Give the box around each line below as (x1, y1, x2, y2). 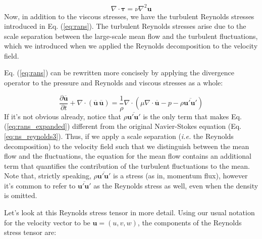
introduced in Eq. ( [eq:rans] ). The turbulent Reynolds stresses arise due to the (4, 21, 246, 31)
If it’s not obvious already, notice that (4, 111, 121, 121)
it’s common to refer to (4, 180, 76, 190)
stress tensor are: (4, 227, 57, 237)
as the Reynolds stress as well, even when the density (93, 180, 258, 190)
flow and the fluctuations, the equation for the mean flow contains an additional (4, 151, 251, 161)
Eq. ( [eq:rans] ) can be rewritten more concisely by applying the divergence (4, 67, 234, 78)
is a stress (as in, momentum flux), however (113, 170, 248, 181)
